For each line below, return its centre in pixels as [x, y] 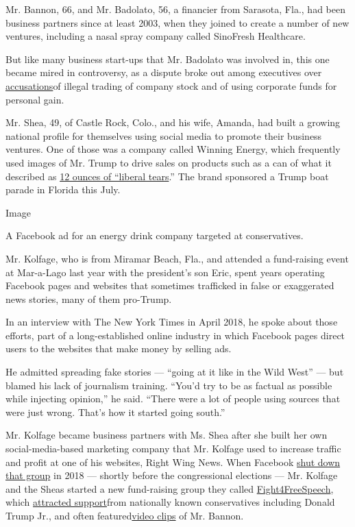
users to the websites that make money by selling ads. [119, 348]
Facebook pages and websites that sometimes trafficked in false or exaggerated [170, 285]
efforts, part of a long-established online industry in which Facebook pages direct [175, 335]
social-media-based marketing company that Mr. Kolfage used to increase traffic [173, 449]
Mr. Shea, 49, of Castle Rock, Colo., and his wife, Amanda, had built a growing [173, 122]
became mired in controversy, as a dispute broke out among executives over [164, 72]
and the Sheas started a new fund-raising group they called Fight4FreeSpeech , [170, 488]
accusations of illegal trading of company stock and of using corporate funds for [171, 85]
